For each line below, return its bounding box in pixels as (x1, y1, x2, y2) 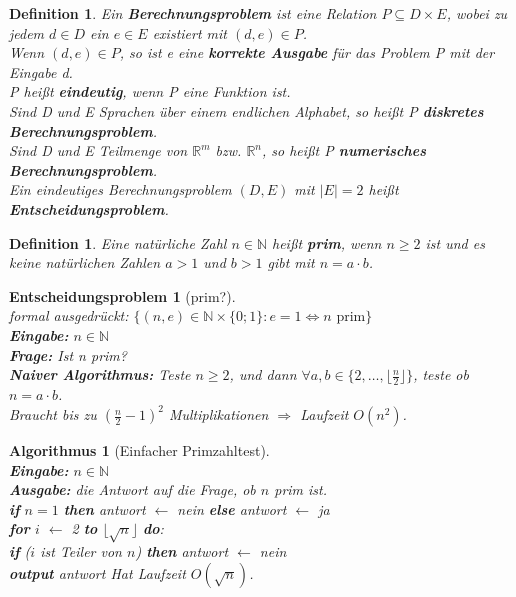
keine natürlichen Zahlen (9, 252, 161, 273)
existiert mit (152, 22, 227, 43)
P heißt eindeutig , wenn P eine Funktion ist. (9, 81, 291, 102)
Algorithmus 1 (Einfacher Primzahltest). (9, 440, 270, 461)
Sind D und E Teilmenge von (9, 140, 188, 161)
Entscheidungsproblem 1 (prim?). (9, 285, 236, 306)
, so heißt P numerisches (262, 140, 427, 161)
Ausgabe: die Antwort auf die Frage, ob (9, 479, 256, 500)
